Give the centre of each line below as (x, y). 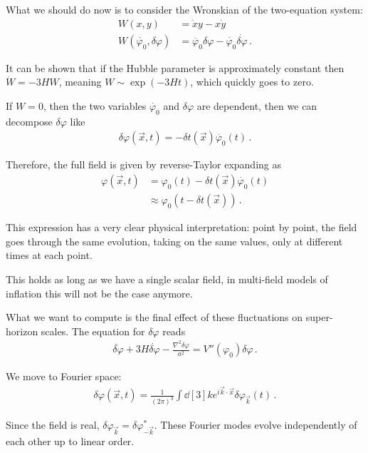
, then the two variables (95, 106)
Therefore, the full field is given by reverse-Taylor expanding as (143, 164)
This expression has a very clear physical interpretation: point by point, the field (182, 227)
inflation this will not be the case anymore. (99, 293)
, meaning (80, 82)
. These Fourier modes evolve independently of (256, 425)
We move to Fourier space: (64, 376)
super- (319, 317)
